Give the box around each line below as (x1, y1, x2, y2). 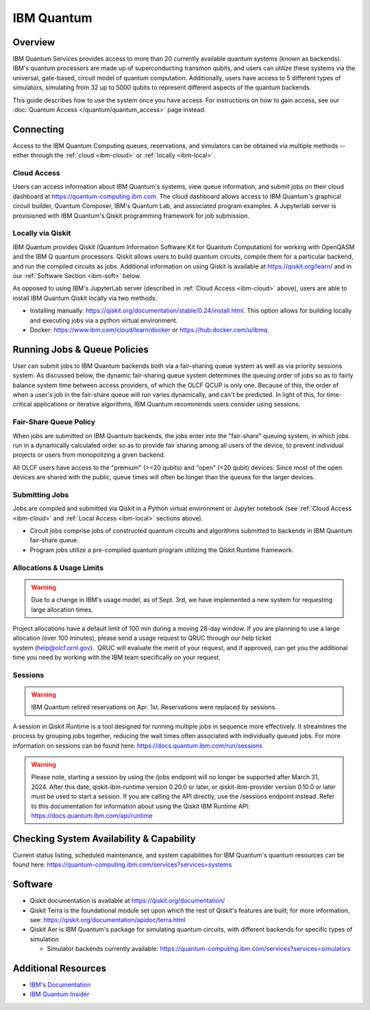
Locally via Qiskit (12, 229, 71, 238)
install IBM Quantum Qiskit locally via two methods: (12, 294, 158, 302)
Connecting (12, 124, 64, 135)
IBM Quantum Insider (29, 990, 90, 998)
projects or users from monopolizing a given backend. (12, 450, 166, 459)
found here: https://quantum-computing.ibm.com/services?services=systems (12, 860, 232, 869)
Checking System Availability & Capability (12, 833, 196, 845)
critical (12, 400, 32, 409)
